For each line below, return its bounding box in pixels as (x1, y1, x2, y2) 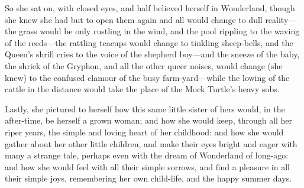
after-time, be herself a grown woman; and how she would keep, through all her (5, 114, 293, 127)
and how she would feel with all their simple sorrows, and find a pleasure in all (5, 160, 290, 173)
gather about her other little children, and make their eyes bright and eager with (5, 137, 297, 150)
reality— (265, 13, 297, 25)
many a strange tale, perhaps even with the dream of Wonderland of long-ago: (5, 149, 289, 161)
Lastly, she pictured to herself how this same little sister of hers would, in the (5, 102, 285, 115)
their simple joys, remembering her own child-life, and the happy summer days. (5, 172, 292, 184)
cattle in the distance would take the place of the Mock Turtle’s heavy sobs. (5, 83, 280, 95)
